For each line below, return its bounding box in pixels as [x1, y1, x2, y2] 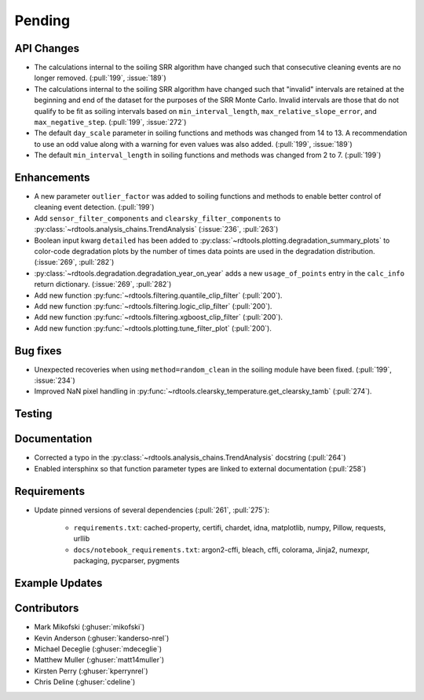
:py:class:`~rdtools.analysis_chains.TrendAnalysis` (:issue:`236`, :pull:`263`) [34, 225, 279, 234]
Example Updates [14, 577, 103, 590]
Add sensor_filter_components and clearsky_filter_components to [34, 213, 281, 223]
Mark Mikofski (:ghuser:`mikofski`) [34, 622, 145, 632]
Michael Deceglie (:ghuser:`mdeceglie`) [34, 644, 163, 654]
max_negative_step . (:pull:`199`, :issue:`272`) [34, 118, 187, 127]
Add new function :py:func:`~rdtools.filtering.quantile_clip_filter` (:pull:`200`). [34, 291, 283, 300]
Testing [14, 407, 53, 420]
